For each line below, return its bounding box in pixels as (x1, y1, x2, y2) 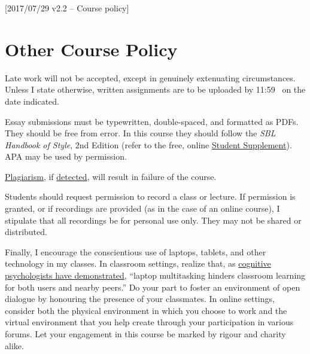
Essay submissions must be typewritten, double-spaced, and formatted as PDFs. (5, 115, 299, 127)
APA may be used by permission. (5, 150, 127, 163)
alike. (5, 339, 24, 352)
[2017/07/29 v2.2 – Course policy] (5, 2, 129, 14)
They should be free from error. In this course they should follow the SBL (5, 127, 276, 139)
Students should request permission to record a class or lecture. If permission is (5, 190, 296, 203)
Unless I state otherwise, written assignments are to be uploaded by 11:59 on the (5, 83, 306, 96)
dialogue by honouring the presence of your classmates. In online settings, (5, 292, 275, 305)
